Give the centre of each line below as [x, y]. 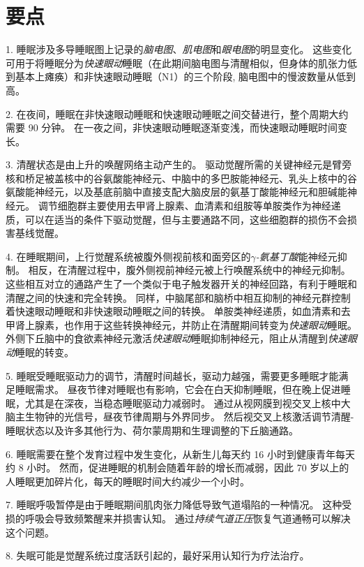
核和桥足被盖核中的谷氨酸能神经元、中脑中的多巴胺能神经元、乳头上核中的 [176, 178]
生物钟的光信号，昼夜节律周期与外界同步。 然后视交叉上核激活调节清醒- [189, 417]
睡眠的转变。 [45, 352]
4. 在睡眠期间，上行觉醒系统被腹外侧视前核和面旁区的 [128, 256]
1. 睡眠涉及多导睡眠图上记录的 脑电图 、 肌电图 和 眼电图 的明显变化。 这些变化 [179, 49]
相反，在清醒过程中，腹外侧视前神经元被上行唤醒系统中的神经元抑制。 [189, 270]
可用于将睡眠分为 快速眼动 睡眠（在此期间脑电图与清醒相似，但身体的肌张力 [176, 62]
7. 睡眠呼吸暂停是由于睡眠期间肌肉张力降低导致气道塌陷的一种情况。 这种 [174, 505]
